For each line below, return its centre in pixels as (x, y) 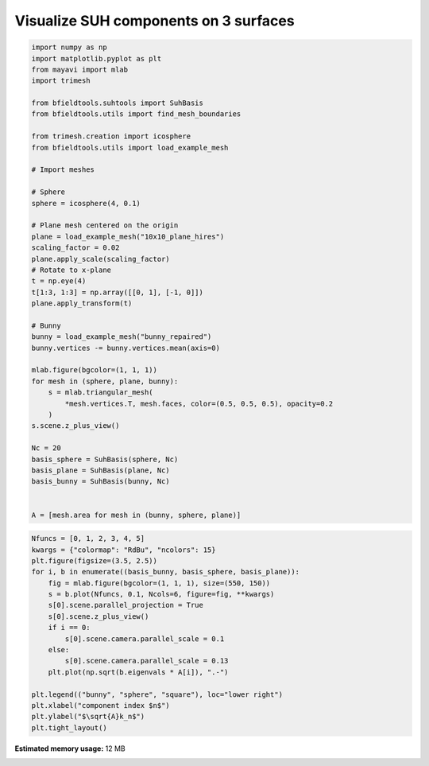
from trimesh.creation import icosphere (111, 136)
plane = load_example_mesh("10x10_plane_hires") (128, 236)
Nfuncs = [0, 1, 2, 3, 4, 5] (88, 539)
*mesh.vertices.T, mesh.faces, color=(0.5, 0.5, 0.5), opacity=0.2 (199, 403)
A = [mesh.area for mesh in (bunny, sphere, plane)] (136, 515)
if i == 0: (69, 628)
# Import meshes (63, 170)
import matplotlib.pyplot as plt (97, 58)
